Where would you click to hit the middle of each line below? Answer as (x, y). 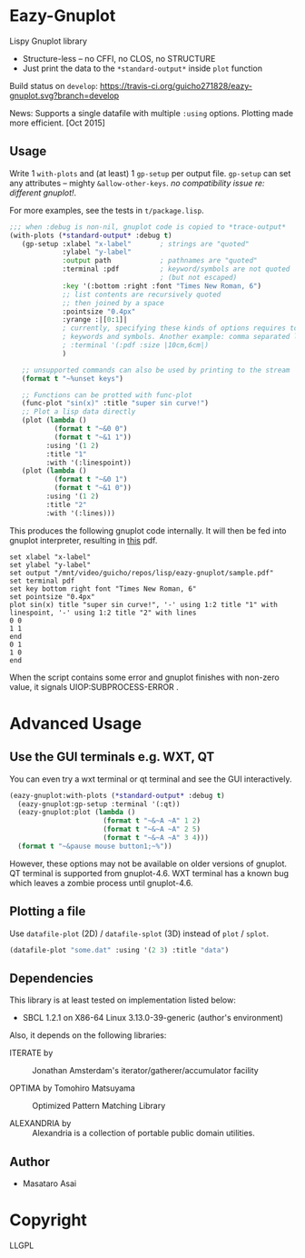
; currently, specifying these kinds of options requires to (180, 328)
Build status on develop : (54, 85)
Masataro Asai (49, 1183)
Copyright (49, 1220)
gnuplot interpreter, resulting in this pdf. (84, 540)
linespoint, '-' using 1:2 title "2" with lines (103, 613)
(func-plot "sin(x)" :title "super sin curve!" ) (115, 404)
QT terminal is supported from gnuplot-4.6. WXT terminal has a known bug (149, 873)
